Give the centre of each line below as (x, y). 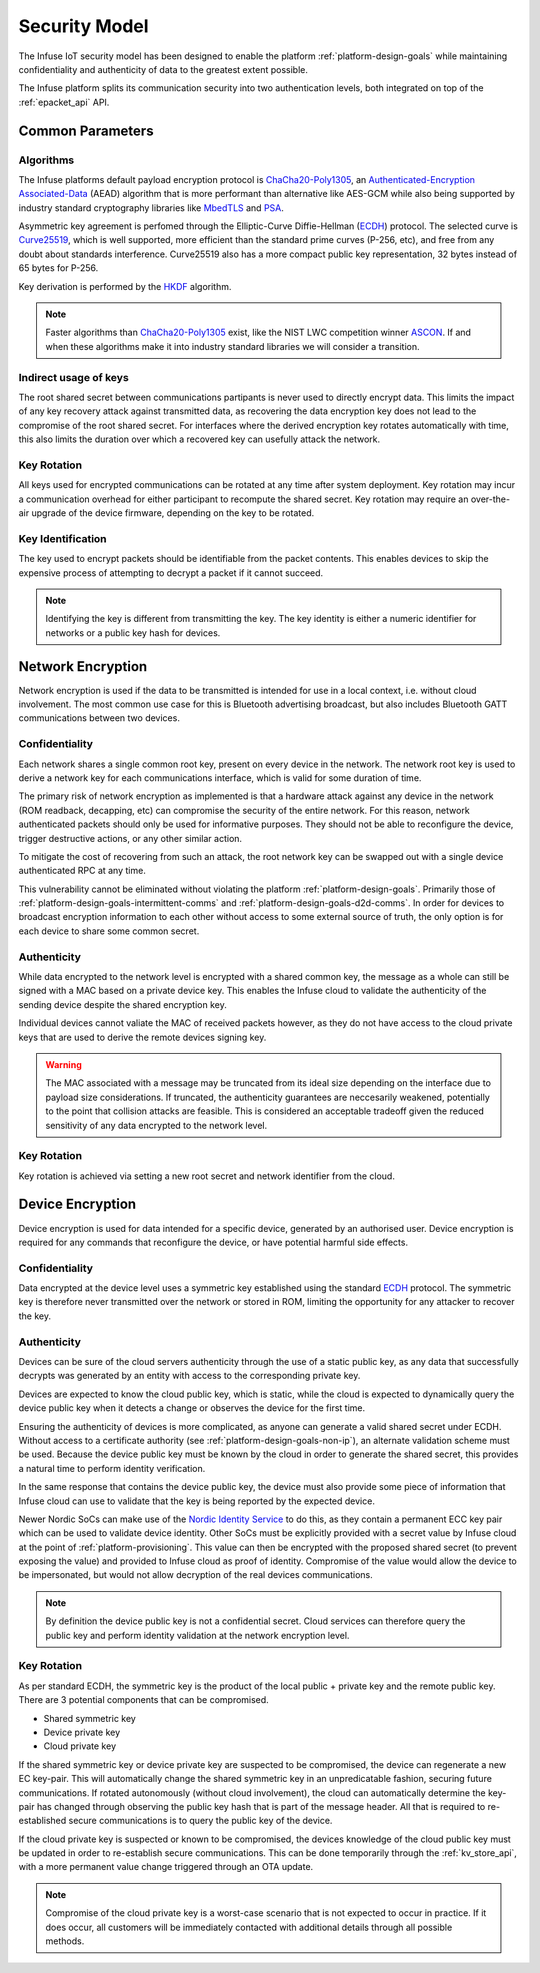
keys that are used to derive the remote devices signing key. (142, 1037)
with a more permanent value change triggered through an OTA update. (166, 1867)
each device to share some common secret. (109, 931)
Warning (63, 1064)
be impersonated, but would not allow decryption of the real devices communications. (196, 1575)
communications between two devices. (99, 718)
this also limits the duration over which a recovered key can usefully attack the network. (199, 439)
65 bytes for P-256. (58, 268)
